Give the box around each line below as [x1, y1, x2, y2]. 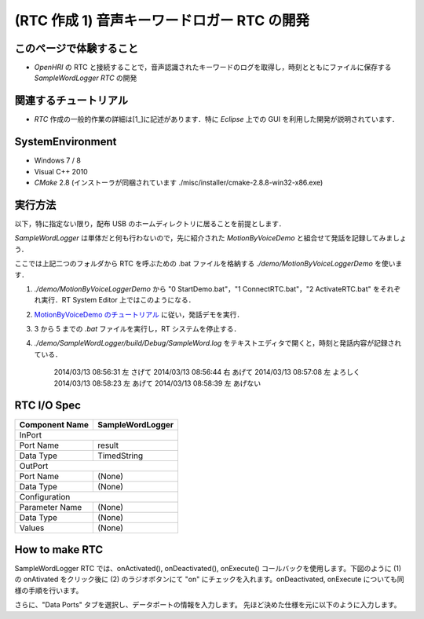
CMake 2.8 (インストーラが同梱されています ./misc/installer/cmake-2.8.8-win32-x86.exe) [34, 178, 323, 188]
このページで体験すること [14, 42, 139, 55]
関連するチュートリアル [14, 94, 129, 108]
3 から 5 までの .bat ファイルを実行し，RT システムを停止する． [34, 324, 241, 334]
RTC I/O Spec [14, 399, 82, 412]
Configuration [19, 491, 71, 502]
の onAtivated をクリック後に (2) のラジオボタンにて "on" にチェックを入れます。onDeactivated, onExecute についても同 [14, 574, 404, 584]
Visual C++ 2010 [34, 167, 88, 176]
